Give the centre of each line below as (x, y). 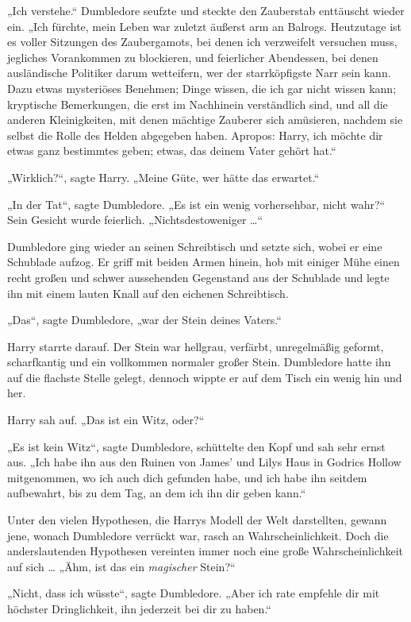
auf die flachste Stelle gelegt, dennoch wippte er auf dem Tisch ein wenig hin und (205, 377)
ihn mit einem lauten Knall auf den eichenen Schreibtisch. (148, 293)
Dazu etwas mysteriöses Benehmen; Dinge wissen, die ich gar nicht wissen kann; (202, 88)
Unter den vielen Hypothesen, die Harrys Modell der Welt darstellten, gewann (197, 520)
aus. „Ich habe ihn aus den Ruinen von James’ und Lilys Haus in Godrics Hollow (204, 462)
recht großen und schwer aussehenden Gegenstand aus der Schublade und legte (198, 277)
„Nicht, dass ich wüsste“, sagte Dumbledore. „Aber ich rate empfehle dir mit (194, 593)
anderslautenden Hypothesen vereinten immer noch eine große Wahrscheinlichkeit (205, 551)
